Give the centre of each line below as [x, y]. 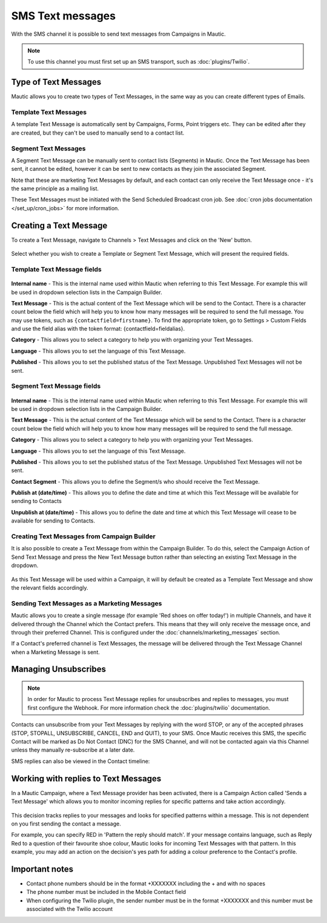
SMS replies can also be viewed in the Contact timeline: [81, 761]
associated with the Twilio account [70, 909]
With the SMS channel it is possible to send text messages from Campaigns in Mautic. [119, 34]
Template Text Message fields [57, 269]
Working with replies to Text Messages [86, 778]
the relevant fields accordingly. [50, 587]
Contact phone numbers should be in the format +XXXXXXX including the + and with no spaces [146, 883]
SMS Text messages [64, 16]
